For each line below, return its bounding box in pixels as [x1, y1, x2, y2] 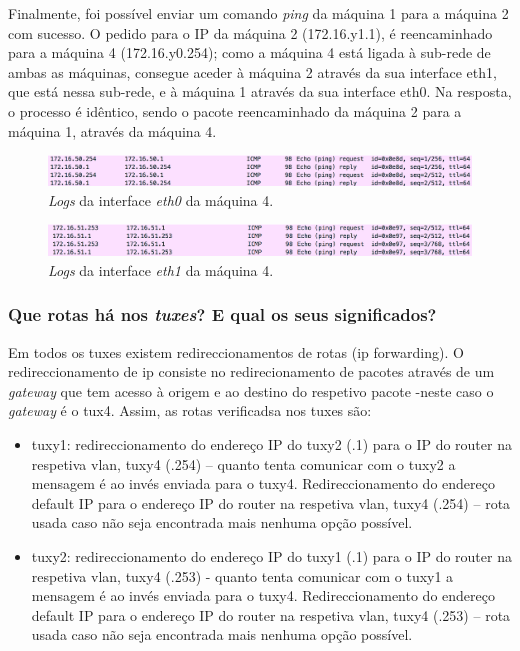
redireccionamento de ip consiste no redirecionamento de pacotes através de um [8, 361, 495, 382]
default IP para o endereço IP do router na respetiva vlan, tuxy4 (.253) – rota [31, 604, 511, 625]
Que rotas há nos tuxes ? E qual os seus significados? [8, 302, 437, 327]
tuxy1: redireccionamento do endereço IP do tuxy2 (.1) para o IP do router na [31, 434, 512, 455]
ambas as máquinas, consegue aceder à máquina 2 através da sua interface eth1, [8, 61, 497, 82]
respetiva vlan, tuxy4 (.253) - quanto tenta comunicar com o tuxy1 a [31, 565, 454, 586]
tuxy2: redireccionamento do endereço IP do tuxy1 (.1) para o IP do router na [31, 546, 512, 567]
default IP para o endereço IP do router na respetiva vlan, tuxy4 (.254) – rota [31, 492, 511, 513]
